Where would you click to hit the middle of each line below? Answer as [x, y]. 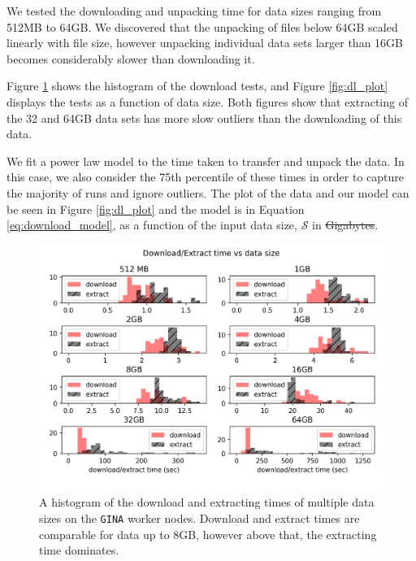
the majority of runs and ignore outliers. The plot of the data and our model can [208, 192]
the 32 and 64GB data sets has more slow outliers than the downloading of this [204, 117]
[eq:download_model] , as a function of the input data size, [152, 225]
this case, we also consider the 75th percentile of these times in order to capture [206, 177]
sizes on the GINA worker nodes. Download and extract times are [199, 518]
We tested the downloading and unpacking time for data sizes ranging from [194, 11]
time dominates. [79, 550]
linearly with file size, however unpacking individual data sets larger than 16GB [205, 43]
